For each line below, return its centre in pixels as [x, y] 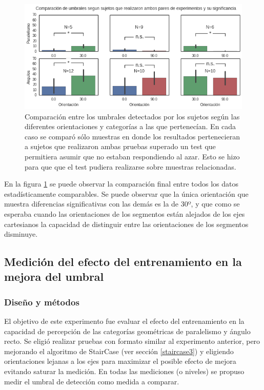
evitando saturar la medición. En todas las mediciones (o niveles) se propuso [124, 371]
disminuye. [21, 234]
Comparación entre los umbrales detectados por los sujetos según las [132, 116]
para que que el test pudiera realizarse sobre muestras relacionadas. [130, 166]
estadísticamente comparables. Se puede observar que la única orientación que [126, 193]
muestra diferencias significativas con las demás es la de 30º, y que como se [122, 204]
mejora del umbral [54, 276]
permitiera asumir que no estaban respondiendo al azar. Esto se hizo [132, 156]
